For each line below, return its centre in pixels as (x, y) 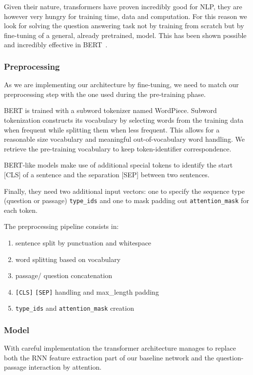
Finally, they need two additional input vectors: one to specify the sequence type (124, 191)
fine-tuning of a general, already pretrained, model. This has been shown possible (125, 35)
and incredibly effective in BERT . (56, 45)
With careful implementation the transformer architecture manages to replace (120, 348)
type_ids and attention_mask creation (75, 308)
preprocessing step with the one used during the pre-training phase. (105, 94)
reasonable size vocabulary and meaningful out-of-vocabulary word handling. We (124, 139)
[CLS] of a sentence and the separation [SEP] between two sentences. (107, 174)
